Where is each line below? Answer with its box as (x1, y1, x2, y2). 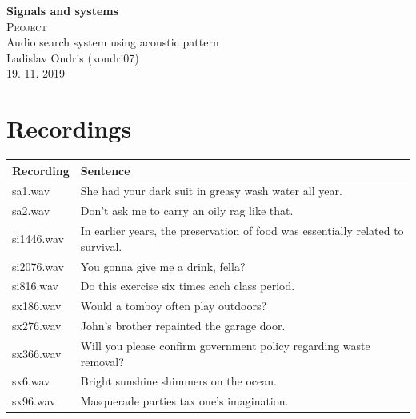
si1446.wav (12, 229, 65, 246)
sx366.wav (12, 345, 62, 361)
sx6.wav (12, 373, 50, 389)
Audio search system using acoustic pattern (6, 34, 219, 50)
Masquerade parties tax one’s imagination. (80, 393, 289, 409)
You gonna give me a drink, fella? (80, 257, 246, 274)
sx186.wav (12, 297, 62, 314)
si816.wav (12, 277, 59, 294)
